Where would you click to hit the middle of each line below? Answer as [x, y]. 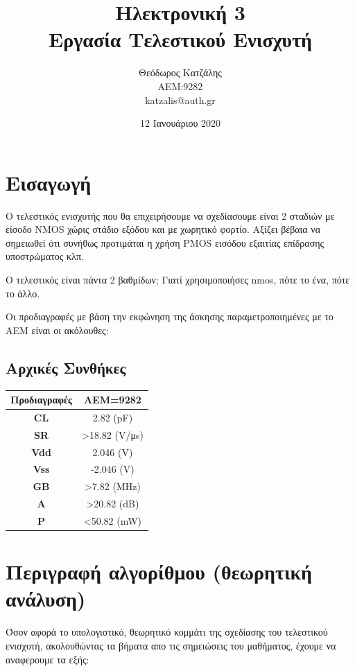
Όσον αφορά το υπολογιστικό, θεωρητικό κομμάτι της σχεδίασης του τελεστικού [167, 632]
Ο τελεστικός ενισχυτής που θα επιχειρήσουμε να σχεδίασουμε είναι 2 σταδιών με [170, 215]
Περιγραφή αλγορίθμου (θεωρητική [159, 572]
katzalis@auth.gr [180, 99]
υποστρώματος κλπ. [45, 256]
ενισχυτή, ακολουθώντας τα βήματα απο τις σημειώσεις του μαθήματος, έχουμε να [171, 645]
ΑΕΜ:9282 [180, 86]
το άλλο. [23, 293]
